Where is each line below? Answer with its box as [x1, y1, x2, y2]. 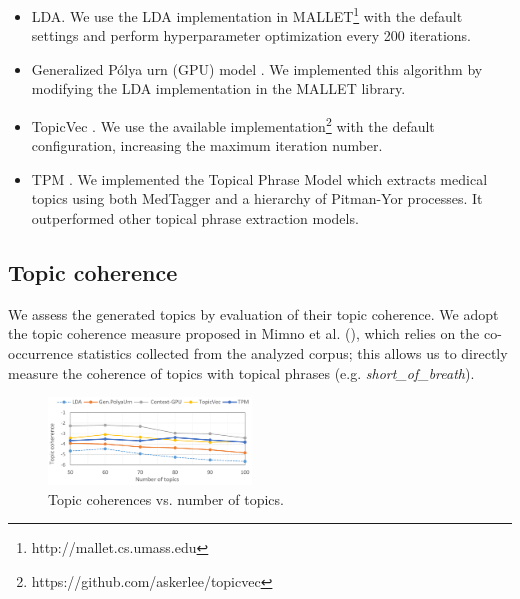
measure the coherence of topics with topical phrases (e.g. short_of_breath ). [8, 362, 475, 383]
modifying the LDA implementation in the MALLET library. [31, 78, 406, 99]
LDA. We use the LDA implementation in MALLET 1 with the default [31, 3, 463, 26]
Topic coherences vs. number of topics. [48, 488, 284, 509]
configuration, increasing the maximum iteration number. [31, 135, 383, 156]
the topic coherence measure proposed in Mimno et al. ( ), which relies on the [8, 323, 480, 344]
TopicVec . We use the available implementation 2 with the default [31, 113, 435, 136]
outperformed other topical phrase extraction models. [31, 208, 359, 229]
